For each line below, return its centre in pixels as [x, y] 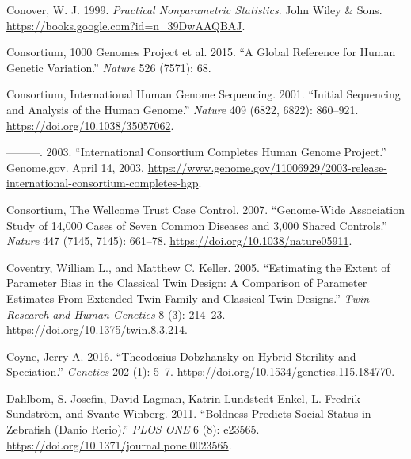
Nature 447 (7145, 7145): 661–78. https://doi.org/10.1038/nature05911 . [179, 241]
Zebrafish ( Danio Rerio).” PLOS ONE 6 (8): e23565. [133, 429]
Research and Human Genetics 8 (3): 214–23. [116, 314]
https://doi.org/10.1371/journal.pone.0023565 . [119, 444]
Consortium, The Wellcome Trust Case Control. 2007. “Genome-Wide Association [206, 209]
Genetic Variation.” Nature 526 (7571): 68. [109, 67]
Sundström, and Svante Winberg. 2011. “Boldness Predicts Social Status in [189, 413]
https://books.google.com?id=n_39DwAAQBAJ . [126, 25]
